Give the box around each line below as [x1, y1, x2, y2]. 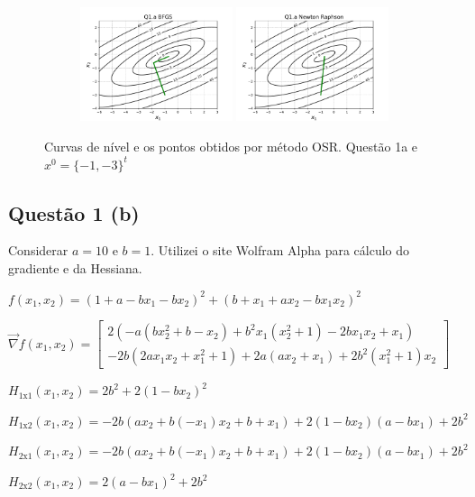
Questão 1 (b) [8, 198, 140, 226]
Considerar [8, 241, 69, 260]
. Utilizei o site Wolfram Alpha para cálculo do [151, 241, 410, 260]
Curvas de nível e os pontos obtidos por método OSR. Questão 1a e [44, 137, 418, 155]
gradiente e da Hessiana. [8, 258, 142, 277]
